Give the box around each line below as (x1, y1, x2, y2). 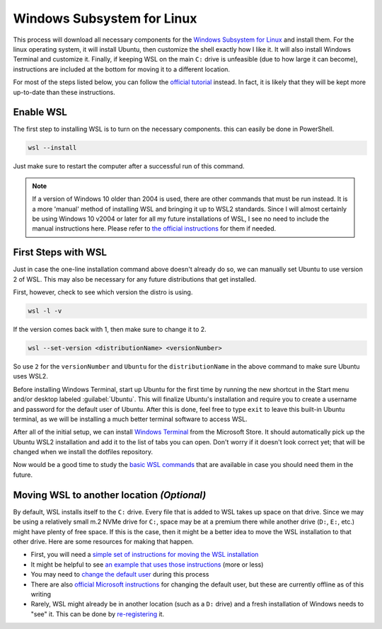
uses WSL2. (13, 372, 49, 381)
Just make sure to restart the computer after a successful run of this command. (13, 162, 245, 171)
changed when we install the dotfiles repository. (13, 448, 154, 456)
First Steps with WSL (13, 246, 108, 258)
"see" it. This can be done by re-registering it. (30, 609, 165, 618)
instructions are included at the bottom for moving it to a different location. (13, 64, 230, 74)
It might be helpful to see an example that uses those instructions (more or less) (30, 560, 264, 569)
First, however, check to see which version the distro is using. (13, 288, 193, 296)
